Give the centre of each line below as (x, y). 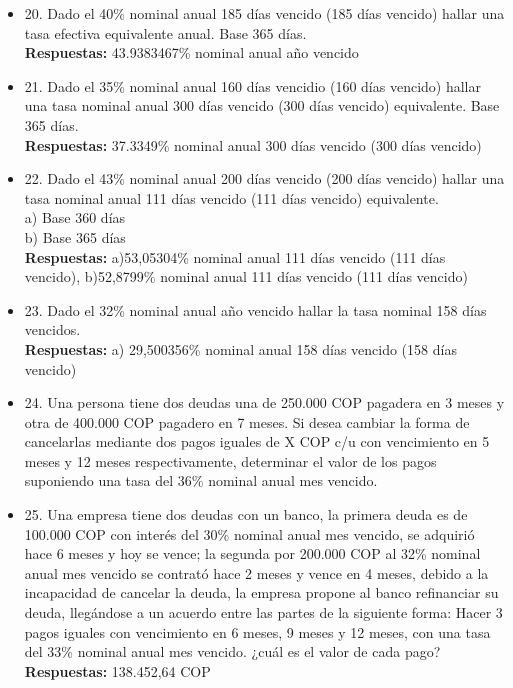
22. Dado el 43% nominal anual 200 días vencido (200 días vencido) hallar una (264, 178)
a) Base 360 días (75, 217)
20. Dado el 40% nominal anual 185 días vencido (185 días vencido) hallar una (264, 13)
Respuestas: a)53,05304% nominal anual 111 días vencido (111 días (235, 256)
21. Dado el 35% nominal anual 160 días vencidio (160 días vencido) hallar (252, 85)
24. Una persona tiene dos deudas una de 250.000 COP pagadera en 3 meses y (264, 402)
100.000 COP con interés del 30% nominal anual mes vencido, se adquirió (249, 533)
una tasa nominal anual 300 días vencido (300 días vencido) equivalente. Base (262, 105)
